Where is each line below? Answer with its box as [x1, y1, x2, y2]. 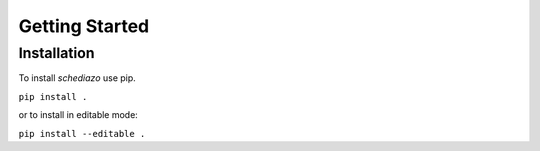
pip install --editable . [18, 128, 146, 139]
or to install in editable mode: [18, 109, 139, 121]
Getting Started [18, 15, 150, 37]
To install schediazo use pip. [18, 72, 137, 84]
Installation [18, 44, 95, 62]
